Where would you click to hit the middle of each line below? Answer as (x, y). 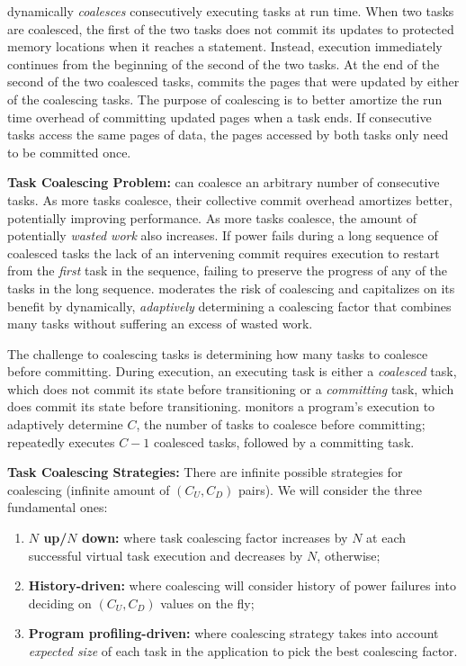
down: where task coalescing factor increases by (215, 538)
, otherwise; (349, 555)
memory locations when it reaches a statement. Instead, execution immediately (225, 46)
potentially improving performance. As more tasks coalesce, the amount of (212, 217)
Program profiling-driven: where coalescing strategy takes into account (233, 633)
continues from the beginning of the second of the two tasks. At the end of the (224, 63)
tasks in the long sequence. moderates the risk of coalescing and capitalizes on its (231, 288)
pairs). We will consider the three (330, 489)
